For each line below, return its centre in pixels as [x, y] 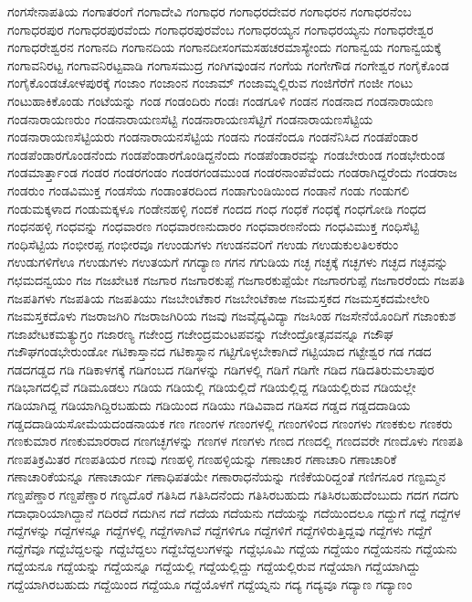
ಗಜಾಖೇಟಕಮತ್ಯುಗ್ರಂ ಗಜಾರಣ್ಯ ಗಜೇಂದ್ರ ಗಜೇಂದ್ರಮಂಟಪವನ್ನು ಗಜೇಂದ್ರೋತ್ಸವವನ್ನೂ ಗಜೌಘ [200, 333]
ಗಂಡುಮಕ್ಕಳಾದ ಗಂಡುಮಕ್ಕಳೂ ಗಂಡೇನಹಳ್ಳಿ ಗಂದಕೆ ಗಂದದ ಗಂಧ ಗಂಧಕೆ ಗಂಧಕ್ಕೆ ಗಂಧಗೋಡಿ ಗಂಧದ [217, 208]
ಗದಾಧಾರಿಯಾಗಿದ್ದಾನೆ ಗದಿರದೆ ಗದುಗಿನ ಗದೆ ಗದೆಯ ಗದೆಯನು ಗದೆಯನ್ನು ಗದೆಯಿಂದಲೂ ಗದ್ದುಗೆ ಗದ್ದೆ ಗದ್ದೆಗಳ [234, 512]
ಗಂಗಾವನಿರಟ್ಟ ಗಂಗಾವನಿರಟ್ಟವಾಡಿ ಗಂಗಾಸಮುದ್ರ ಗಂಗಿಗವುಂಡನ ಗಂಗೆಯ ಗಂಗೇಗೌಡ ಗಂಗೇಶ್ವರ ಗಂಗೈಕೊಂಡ [228, 64]
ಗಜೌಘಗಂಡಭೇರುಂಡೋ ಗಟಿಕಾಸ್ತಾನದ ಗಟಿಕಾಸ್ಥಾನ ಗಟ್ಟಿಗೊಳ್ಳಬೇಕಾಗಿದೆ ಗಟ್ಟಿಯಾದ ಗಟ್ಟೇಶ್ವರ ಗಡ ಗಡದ [220, 351]
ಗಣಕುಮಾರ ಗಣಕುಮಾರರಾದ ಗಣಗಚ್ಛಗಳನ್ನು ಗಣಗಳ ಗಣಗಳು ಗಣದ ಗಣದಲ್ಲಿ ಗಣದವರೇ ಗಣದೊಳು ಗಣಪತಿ [236, 441]
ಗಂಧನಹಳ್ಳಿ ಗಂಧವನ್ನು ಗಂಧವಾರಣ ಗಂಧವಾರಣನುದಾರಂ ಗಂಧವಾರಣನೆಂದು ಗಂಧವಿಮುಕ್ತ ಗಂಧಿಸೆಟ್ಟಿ [213, 226]
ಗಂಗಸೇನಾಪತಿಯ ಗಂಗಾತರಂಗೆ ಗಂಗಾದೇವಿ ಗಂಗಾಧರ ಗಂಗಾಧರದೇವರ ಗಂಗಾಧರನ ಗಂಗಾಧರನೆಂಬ [210, 11]
